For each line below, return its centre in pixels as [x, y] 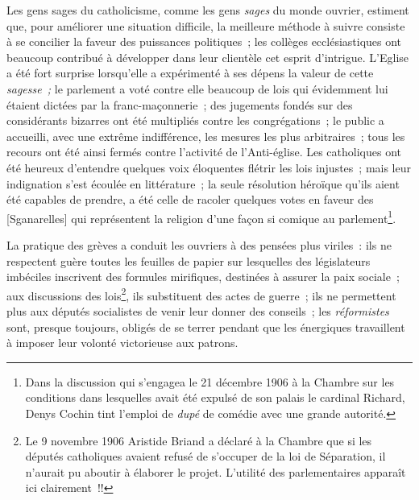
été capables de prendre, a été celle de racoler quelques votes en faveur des [190, 199]
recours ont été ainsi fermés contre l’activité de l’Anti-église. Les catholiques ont [204, 152]
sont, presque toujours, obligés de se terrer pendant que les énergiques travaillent [206, 326]
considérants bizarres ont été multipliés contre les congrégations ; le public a [195, 120]
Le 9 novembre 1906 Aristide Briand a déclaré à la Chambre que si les [199, 440]
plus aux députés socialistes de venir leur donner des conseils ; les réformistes [198, 311]
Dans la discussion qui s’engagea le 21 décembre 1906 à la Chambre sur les [210, 381]
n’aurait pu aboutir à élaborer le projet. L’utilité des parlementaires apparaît [216, 471]
